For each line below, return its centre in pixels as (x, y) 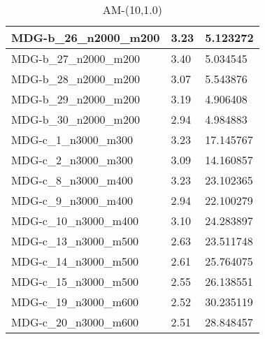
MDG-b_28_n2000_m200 (76, 79)
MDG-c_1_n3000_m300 (72, 139)
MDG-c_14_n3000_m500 (75, 261)
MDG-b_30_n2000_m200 (76, 119)
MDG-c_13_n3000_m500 (75, 241)
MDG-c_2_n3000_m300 (72, 160)
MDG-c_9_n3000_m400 (72, 200)
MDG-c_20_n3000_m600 (75, 322)
